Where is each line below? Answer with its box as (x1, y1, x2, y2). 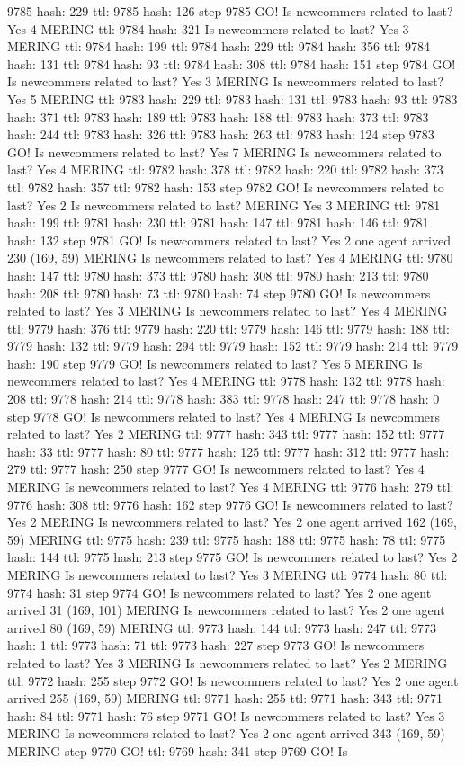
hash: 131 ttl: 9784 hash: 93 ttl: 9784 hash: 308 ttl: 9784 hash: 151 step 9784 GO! (7, 54, 456, 73)
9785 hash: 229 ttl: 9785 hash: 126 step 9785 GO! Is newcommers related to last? (7, 2, 453, 20)
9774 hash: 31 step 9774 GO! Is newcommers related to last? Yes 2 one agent (7, 583, 432, 601)
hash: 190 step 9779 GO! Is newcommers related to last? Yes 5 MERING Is (7, 353, 423, 372)
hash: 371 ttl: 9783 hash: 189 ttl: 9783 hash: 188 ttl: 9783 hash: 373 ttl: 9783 (7, 107, 429, 126)
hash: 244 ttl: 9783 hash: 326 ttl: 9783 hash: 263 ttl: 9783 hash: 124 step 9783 (7, 125, 434, 144)
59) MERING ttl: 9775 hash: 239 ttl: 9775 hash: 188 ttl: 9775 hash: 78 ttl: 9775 (7, 530, 446, 548)
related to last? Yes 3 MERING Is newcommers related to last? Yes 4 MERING (7, 301, 448, 320)
